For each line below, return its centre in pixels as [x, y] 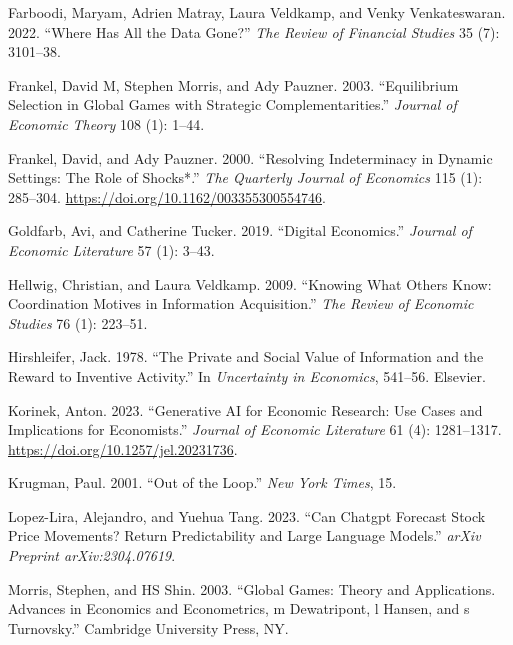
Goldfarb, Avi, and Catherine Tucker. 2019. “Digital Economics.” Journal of [240, 230]
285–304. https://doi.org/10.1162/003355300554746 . [167, 196]
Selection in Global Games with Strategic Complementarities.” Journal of [232, 104]
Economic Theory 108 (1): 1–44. [106, 123]
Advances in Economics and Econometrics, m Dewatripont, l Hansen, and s [239, 608]
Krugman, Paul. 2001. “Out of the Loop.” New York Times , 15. [202, 482]
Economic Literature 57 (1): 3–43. [111, 249]
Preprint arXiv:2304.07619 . [92, 555]
